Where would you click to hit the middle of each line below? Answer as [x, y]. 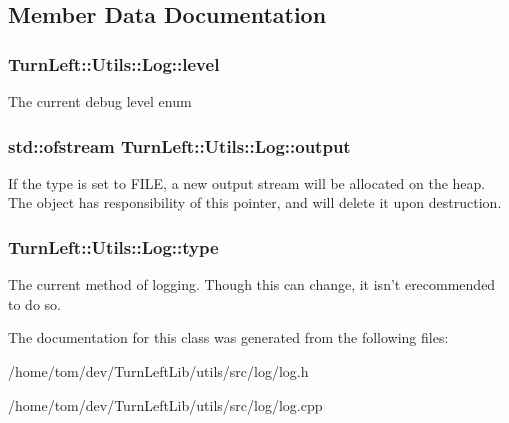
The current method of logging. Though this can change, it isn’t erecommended [252, 284]
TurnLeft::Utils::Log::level [114, 63]
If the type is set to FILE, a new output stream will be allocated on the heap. [247, 182]
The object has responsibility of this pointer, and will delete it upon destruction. [255, 202]
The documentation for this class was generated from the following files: [228, 337]
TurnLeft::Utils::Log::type [113, 246]
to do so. [34, 303]
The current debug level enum [100, 101]
